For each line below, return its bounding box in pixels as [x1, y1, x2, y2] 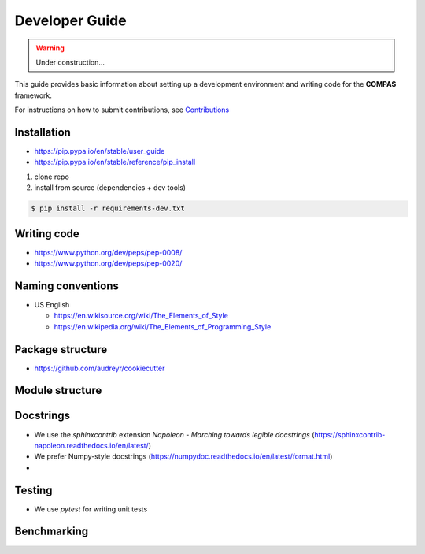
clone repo [34, 172, 70, 181]
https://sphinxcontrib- [313, 429, 386, 439]
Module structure [14, 384, 102, 397]
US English [34, 299, 70, 309]
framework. [14, 91, 53, 100]
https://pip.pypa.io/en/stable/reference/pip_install [34, 158, 196, 167]
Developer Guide [14, 12, 127, 29]
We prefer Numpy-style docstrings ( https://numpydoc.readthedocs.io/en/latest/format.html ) [34, 452, 333, 461]
